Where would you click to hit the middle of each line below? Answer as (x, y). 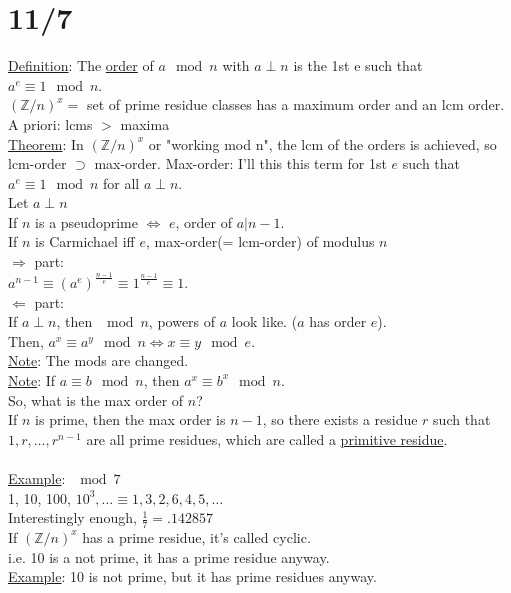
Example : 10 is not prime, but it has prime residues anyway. (192, 576)
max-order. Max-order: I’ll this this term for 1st (240, 163)
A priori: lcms (50, 123)
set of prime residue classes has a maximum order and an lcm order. (295, 104)
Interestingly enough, (72, 517)
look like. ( (264, 321)
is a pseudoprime (86, 221)
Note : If (32, 379)
